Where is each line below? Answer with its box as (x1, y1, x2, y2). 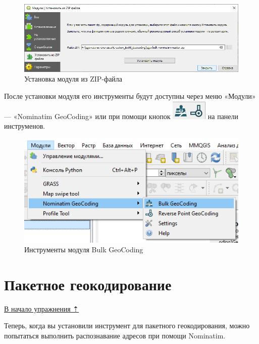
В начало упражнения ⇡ (4, 303, 79, 314)
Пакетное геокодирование (4, 274, 172, 294)
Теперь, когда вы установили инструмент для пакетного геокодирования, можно (4, 320, 250, 331)
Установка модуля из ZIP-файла (24, 73, 123, 84)
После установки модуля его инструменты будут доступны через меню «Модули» (4, 90, 256, 101)
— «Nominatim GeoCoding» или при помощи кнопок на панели (4, 110, 239, 121)
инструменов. (4, 121, 45, 131)
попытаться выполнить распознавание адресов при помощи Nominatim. (4, 330, 226, 341)
